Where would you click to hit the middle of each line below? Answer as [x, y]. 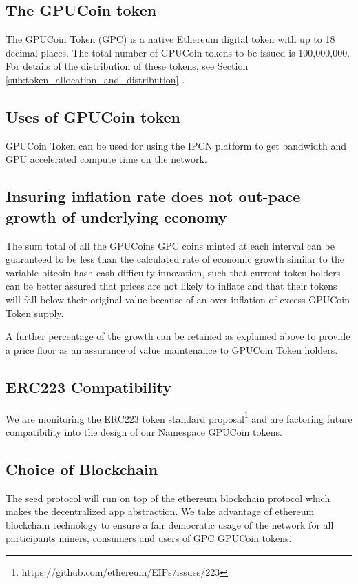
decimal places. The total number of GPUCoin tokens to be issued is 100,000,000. [178, 52]
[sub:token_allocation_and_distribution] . [95, 79]
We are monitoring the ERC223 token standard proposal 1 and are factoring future [179, 417]
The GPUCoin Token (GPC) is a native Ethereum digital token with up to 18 [170, 39]
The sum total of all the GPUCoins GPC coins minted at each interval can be [170, 245]
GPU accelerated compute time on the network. [106, 159]
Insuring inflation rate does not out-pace [153, 196]
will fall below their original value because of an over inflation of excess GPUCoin [178, 299]
